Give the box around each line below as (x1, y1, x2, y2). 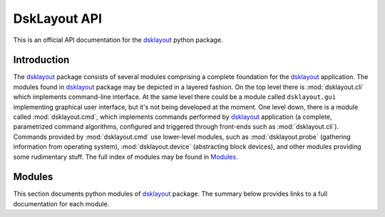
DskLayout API (13, 11, 103, 26)
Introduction (13, 54, 70, 66)
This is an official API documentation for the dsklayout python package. (13, 36, 223, 44)
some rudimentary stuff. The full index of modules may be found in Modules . (13, 152, 238, 161)
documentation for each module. (13, 199, 110, 208)
